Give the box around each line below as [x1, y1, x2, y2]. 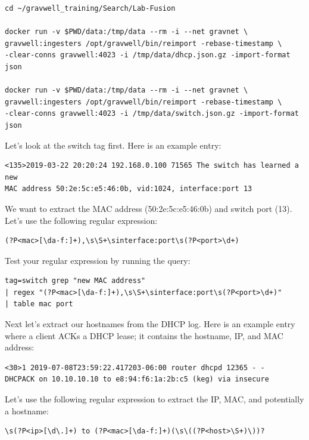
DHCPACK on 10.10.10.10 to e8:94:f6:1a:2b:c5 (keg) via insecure [5, 375, 269, 384]
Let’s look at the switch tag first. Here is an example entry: [5, 139, 221, 151]
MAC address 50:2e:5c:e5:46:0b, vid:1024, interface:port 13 [5, 184, 252, 193]
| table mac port [5, 300, 73, 309]
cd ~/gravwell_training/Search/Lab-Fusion [5, 4, 176, 13]
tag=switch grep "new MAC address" [5, 276, 146, 285]
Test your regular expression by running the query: [5, 254, 191, 266]
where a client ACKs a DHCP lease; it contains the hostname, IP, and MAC [5, 329, 283, 341]
